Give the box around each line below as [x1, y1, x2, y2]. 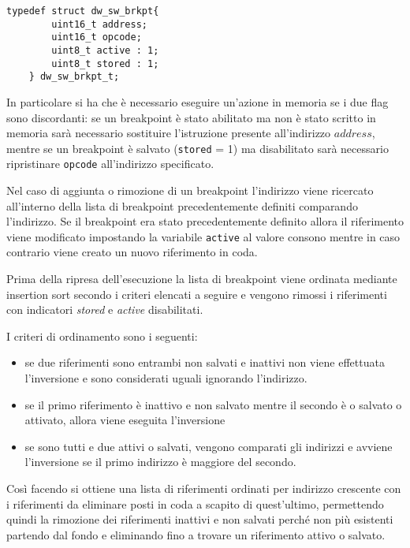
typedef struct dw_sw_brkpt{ [6, 6, 159, 17]
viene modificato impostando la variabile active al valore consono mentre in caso [6, 228, 401, 244]
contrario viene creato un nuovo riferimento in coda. [6, 244, 258, 260]
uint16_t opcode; [51, 32, 142, 43]
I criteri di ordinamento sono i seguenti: [6, 327, 198, 344]
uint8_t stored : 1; [51, 58, 159, 69]
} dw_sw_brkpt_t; [28, 71, 120, 83]
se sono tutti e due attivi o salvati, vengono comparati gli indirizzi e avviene [24, 438, 393, 454]
